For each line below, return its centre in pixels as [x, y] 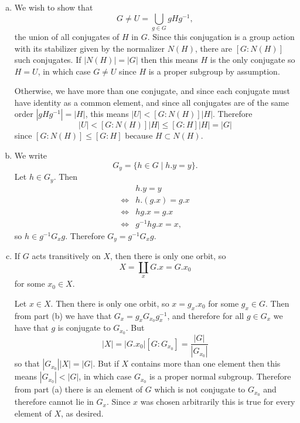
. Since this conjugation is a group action [221, 36]
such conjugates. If [48, 60]
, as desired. [82, 413]
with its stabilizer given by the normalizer [89, 48]
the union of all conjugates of [67, 36]
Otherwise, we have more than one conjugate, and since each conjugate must [152, 91]
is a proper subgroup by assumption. [214, 71]
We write [31, 155]
